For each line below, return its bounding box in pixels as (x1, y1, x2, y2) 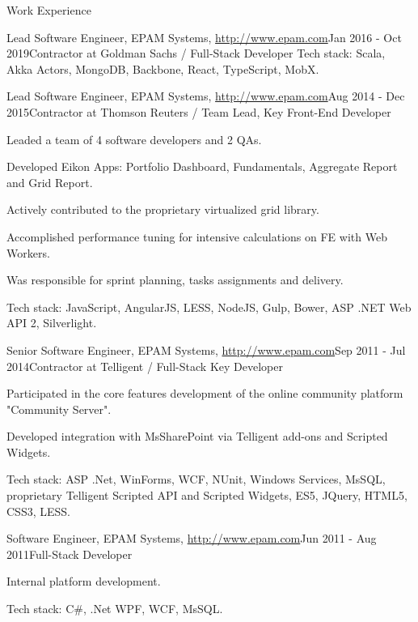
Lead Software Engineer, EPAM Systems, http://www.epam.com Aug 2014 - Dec (6, 87, 405, 104)
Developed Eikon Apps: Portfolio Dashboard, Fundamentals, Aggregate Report (6, 158, 398, 175)
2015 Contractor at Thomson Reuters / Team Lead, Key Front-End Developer (6, 103, 391, 120)
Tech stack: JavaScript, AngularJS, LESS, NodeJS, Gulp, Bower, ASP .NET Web (6, 298, 412, 315)
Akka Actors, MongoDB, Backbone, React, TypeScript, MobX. (6, 60, 319, 77)
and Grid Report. (6, 173, 93, 190)
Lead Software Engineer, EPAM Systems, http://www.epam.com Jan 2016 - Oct (6, 28, 402, 45)
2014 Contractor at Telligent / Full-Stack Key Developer (6, 357, 283, 374)
